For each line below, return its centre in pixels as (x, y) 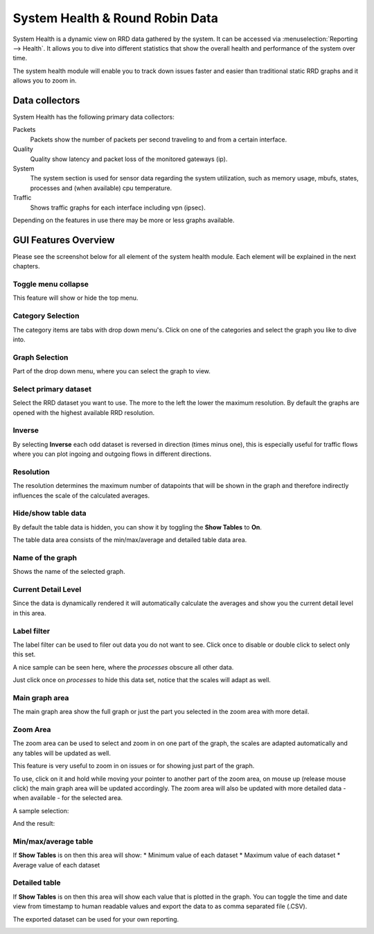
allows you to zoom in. (45, 80)
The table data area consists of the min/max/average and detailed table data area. (130, 540)
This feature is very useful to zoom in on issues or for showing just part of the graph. (134, 766)
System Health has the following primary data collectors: (93, 117)
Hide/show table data (50, 513)
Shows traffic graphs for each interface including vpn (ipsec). (118, 207)
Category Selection (46, 316)
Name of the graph (45, 557)
